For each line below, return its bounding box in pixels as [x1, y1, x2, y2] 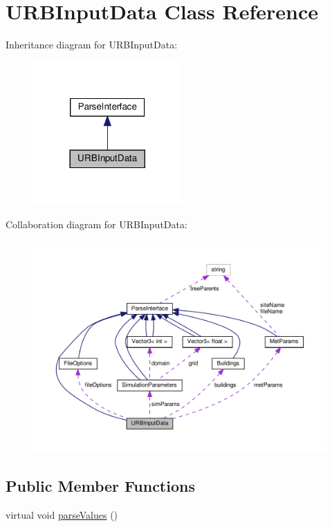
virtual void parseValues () [6, 507, 118, 521]
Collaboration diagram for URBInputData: [6, 216, 187, 231]
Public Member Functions [6, 475, 195, 497]
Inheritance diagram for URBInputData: [6, 37, 178, 52]
